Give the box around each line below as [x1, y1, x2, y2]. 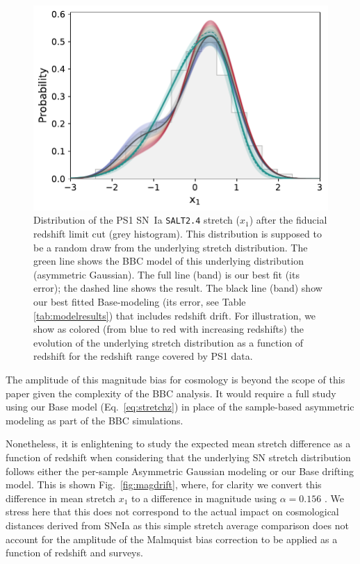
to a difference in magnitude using [131, 490, 277, 505]
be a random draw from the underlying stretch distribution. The [33, 240, 308, 254]
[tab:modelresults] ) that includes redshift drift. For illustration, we [33, 308, 316, 322]
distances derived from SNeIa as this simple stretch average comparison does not [6, 517, 349, 532]
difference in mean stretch [6, 490, 116, 505]
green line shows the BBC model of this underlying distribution [33, 254, 304, 268]
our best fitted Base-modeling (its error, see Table [33, 295, 246, 309]
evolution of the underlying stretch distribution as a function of [33, 335, 304, 349]
